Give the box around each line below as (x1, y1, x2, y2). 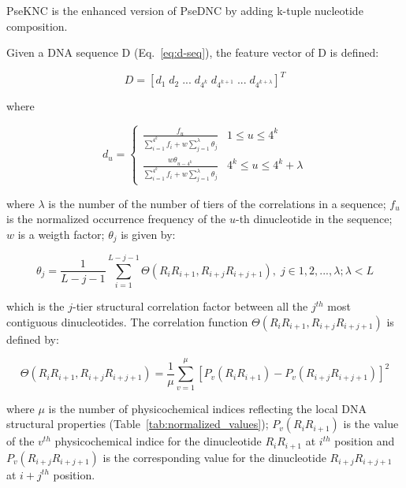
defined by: (6, 330, 59, 347)
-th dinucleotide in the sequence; (235, 210, 393, 227)
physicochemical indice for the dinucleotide (54, 433, 262, 449)
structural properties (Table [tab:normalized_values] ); (6, 415, 269, 432)
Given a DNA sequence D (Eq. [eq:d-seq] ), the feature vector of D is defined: (6, 44, 379, 61)
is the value (343, 415, 399, 432)
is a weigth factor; (17, 225, 105, 242)
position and (334, 433, 395, 449)
